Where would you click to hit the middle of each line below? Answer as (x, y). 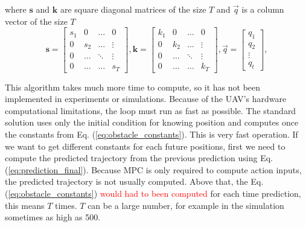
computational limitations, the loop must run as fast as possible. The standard (151, 110)
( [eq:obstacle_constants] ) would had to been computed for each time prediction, (153, 193)
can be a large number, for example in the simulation (186, 205)
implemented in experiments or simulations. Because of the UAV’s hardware (146, 99)
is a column (263, 9)
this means (25, 205)
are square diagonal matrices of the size (133, 9)
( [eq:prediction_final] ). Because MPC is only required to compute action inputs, (153, 169)
